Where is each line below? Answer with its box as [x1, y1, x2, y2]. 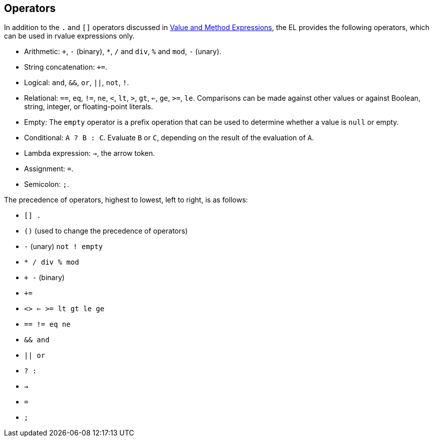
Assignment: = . [24, 164, 74, 173]
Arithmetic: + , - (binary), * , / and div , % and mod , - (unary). [24, 47, 222, 56]
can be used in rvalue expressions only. [4, 32, 135, 41]
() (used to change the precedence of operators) [24, 227, 188, 236]
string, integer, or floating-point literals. [24, 102, 153, 111]
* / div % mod [24, 258, 79, 267]
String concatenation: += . [24, 63, 108, 72]
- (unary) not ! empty [24, 242, 103, 251]
